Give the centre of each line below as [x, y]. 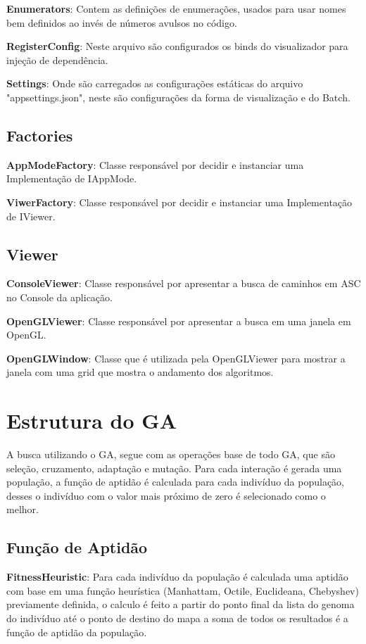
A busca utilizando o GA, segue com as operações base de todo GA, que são [171, 454]
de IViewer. [31, 216]
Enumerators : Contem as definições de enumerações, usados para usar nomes [176, 8]
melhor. [23, 509]
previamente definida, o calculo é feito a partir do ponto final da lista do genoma [181, 604]
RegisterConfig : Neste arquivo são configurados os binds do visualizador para [177, 46]
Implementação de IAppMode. [72, 178]
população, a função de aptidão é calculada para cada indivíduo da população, [176, 482]
